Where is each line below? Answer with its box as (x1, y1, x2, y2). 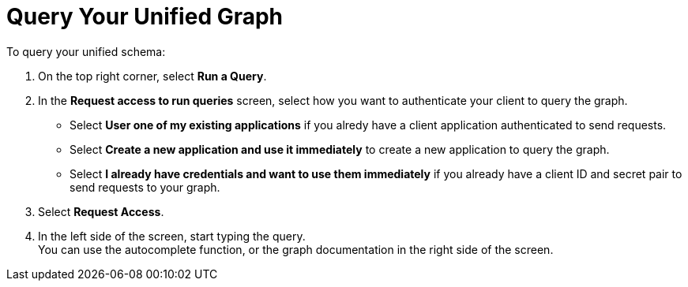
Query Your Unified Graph (6, 3, 284, 30)
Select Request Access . (38, 204, 164, 218)
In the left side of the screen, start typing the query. (38, 229, 306, 243)
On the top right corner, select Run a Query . (38, 69, 267, 83)
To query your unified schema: (6, 44, 166, 58)
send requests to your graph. (70, 180, 220, 194)
